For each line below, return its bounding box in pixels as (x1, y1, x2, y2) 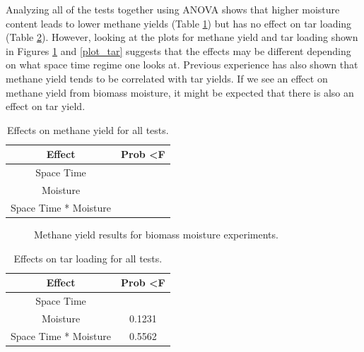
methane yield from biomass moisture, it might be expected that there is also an (6, 85, 354, 99)
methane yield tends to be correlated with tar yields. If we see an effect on (6, 71, 328, 85)
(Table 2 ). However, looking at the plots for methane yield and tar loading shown (6, 30, 358, 44)
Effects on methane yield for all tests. (6, 122, 169, 137)
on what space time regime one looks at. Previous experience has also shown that (6, 57, 358, 72)
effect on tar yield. (6, 99, 86, 114)
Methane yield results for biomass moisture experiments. (34, 226, 278, 241)
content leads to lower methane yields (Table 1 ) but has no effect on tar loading (6, 16, 352, 30)
